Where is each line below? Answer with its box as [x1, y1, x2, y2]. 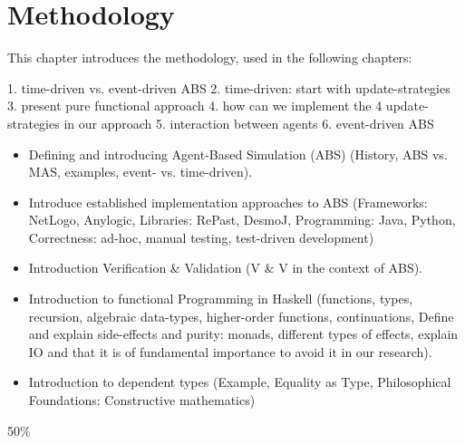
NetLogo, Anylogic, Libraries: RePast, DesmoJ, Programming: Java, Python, [28, 210, 456, 229]
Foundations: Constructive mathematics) [28, 391, 256, 410]
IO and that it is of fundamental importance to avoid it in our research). [28, 342, 432, 361]
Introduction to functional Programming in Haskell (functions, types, [28, 289, 413, 308]
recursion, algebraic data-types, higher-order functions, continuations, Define [28, 306, 454, 325]
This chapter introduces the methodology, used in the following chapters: [7, 48, 412, 67]
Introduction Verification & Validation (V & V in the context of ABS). [28, 258, 423, 277]
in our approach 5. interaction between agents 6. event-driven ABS [63, 113, 434, 132]
